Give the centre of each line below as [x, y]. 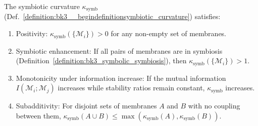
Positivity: [32, 33]
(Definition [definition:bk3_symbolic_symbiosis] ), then [101, 60]
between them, [38, 115]
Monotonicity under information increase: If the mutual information [121, 78]
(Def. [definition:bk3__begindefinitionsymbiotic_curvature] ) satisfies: [112, 16]
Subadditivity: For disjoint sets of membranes [86, 106]
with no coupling [214, 106]
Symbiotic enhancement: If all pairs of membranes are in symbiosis [119, 50]
